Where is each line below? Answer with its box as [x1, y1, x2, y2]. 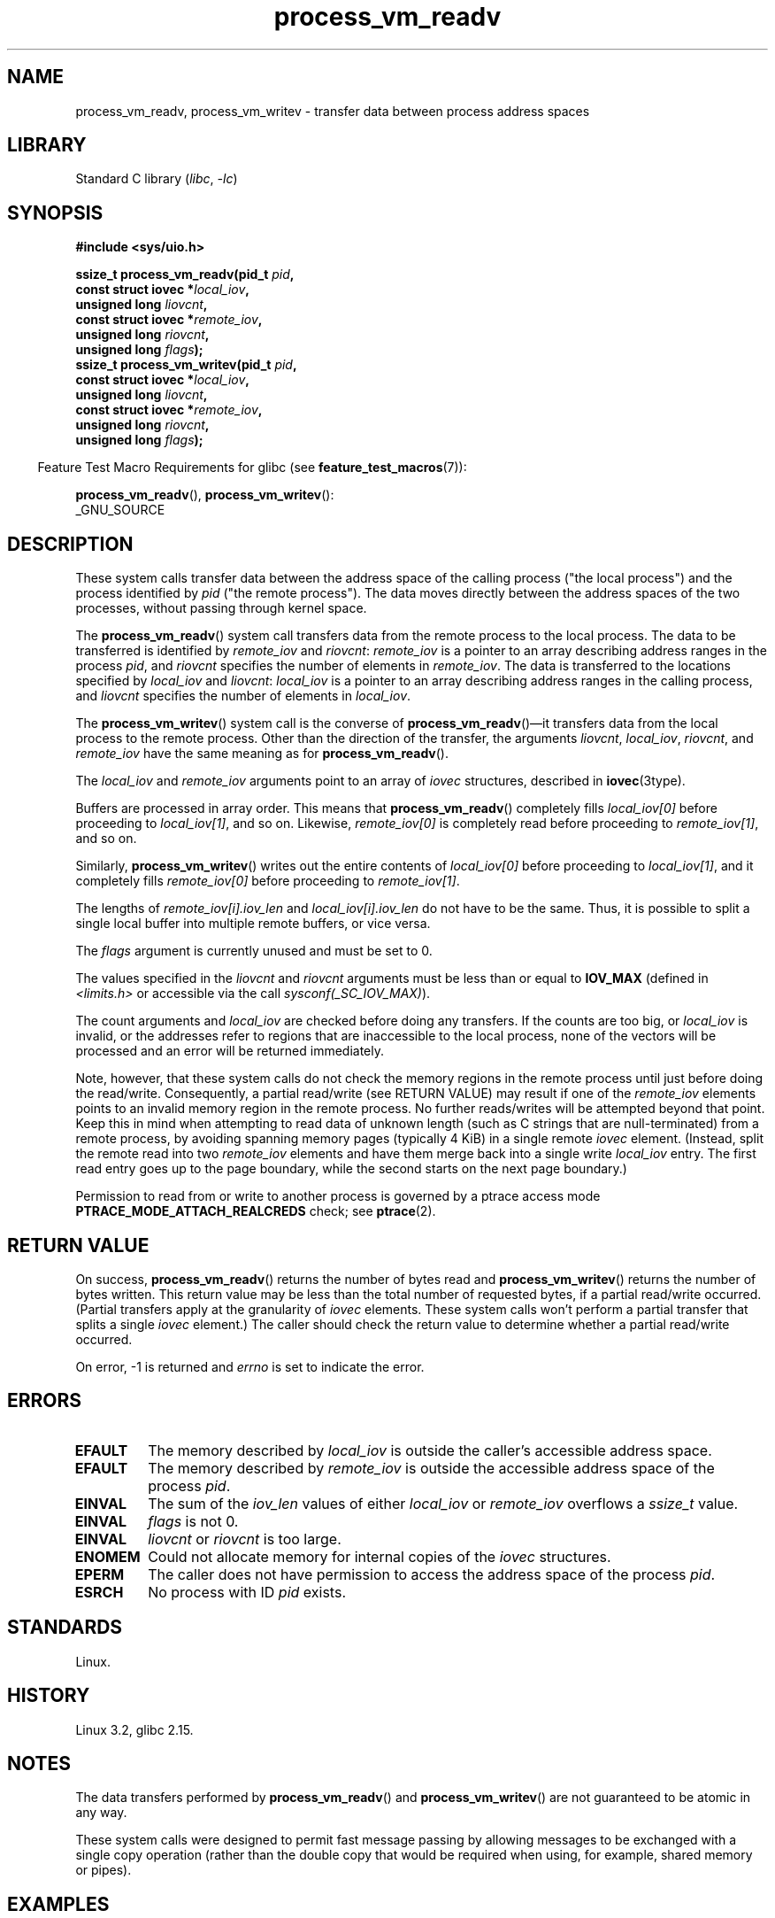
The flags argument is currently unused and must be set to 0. [75, 943, 433, 959]
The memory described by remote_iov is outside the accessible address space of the [148, 1458, 715, 1477]
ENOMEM [74, 1547, 141, 1566]
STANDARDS [7, 1616, 123, 1639]
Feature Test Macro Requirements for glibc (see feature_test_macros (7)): [37, 460, 467, 476]
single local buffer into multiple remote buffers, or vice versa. [75, 916, 431, 932]
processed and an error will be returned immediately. [75, 1043, 384, 1059]
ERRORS [7, 1389, 82, 1412]
